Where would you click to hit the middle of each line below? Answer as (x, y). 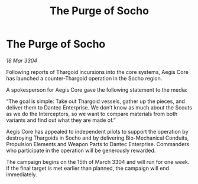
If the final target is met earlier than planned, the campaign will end (88, 168)
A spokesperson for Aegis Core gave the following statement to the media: (97, 89)
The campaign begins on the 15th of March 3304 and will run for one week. (98, 162)
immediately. (22, 174)
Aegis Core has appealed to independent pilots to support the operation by (97, 131)
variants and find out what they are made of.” (61, 120)
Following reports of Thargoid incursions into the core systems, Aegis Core (98, 72)
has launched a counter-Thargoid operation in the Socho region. (84, 78)
